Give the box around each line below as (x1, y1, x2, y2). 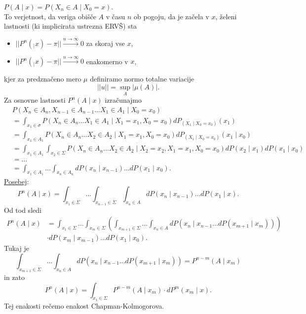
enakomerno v (86, 56, 128, 66)
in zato (4, 272, 25, 282)
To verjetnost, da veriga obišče (4, 11, 96, 21)
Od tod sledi (4, 204, 41, 215)
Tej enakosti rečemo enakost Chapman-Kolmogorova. (4, 300, 164, 311)
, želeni (215, 11, 237, 21)
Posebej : (4, 176, 29, 186)
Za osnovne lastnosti (4, 95, 66, 105)
